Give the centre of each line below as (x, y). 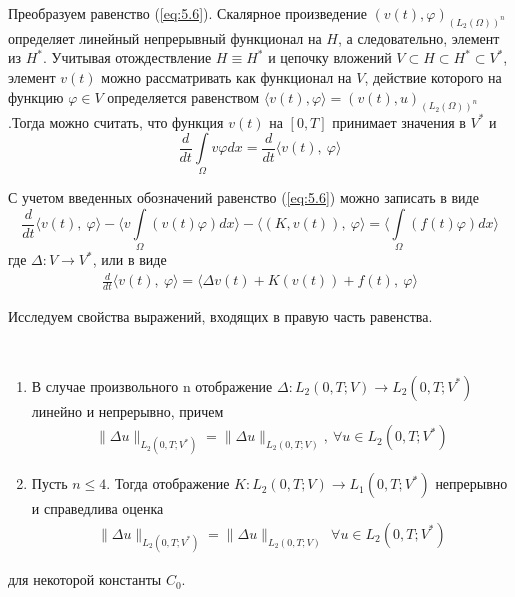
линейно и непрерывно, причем (127, 410)
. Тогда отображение (168, 483)
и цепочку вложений (330, 57)
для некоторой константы (85, 579)
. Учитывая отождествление (127, 57)
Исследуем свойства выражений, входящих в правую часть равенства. (220, 316)
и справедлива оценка (97, 508)
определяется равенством (183, 96)
